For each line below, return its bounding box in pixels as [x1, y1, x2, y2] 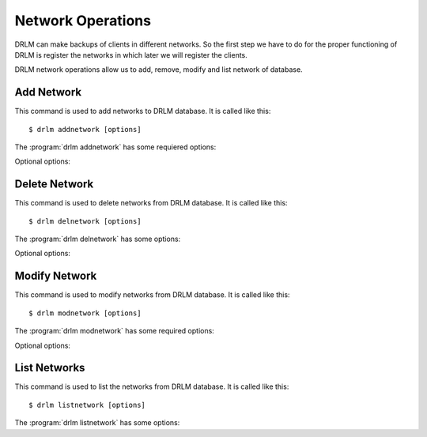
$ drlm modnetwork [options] [28, 308, 142, 318]
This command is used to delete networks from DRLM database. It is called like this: [14, 198, 288, 208]
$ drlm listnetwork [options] [28, 400, 146, 409]
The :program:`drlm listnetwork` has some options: [14, 418, 180, 428]
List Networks [14, 361, 85, 375]
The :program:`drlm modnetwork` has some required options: [14, 326, 215, 336]
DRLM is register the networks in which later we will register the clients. [14, 50, 248, 59]
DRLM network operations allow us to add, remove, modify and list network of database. [14, 65, 304, 74]
